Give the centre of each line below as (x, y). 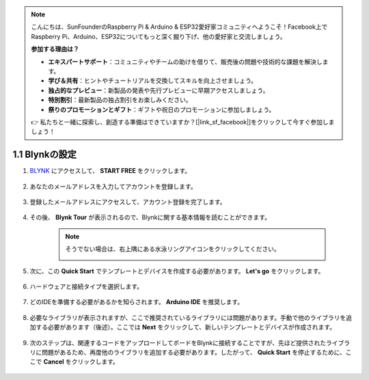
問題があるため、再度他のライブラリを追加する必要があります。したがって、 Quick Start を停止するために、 (194, 352)
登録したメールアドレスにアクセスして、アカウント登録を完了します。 (128, 202)
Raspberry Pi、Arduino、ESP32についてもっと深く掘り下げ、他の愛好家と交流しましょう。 (159, 36)
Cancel (54, 362)
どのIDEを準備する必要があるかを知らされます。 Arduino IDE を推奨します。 (137, 302)
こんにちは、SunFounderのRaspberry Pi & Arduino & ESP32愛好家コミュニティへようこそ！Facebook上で (179, 27)
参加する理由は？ (55, 49)
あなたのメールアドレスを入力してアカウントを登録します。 (113, 186)
